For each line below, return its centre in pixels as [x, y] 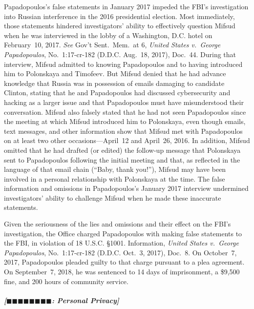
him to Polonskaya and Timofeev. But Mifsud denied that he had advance [115, 73]
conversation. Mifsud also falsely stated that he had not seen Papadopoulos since [125, 112]
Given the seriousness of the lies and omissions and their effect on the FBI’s [117, 224]
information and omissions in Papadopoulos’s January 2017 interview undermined [126, 188]
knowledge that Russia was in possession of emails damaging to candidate [114, 83]
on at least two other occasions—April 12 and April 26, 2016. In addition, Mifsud [127, 140]
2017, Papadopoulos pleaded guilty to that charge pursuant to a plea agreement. [124, 262]
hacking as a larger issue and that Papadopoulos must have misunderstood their [124, 102]
